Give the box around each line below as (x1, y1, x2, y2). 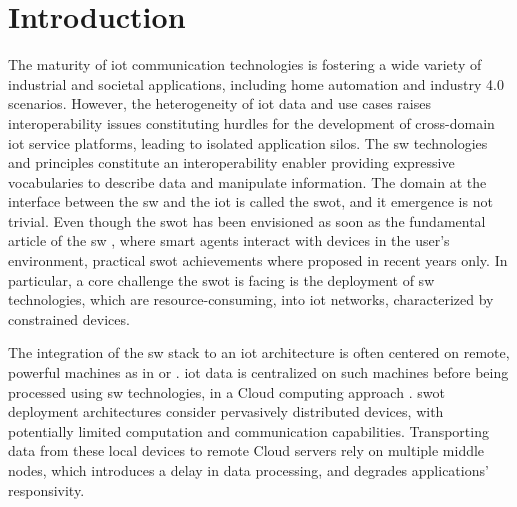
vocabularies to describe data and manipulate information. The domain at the (8, 171, 487, 192)
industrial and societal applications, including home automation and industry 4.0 (8, 73, 504, 94)
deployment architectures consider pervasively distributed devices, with (8, 401, 444, 422)
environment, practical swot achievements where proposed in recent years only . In (8, 250, 508, 271)
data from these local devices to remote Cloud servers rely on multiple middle (8, 440, 485, 461)
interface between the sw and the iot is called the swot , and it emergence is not (8, 191, 493, 212)
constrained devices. (8, 308, 130, 329)
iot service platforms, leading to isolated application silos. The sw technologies (8, 132, 488, 153)
